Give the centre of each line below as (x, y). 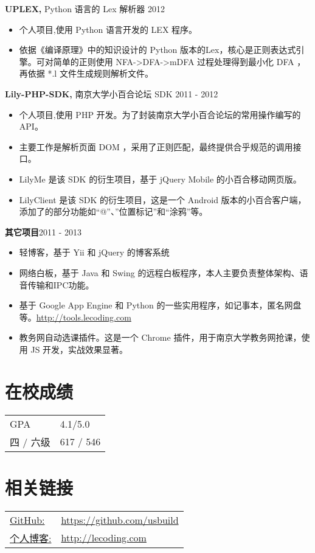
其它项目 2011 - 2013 (43, 231)
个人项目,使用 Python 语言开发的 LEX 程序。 (108, 29)
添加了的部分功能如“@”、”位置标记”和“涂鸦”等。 (113, 211)
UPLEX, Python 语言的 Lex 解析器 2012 (85, 9)
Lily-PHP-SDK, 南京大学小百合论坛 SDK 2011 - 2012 (112, 93)
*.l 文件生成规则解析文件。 (100, 73)
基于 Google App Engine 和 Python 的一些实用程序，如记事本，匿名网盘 (160, 305)
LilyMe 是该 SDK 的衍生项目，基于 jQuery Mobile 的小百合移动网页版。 (160, 179)
